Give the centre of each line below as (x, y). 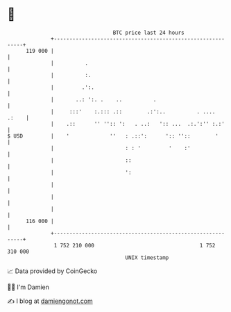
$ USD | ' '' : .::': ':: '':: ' (113, 136)
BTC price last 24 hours (149, 33)
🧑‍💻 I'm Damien (28, 287)
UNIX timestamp (147, 257)
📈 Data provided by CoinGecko (52, 271)
